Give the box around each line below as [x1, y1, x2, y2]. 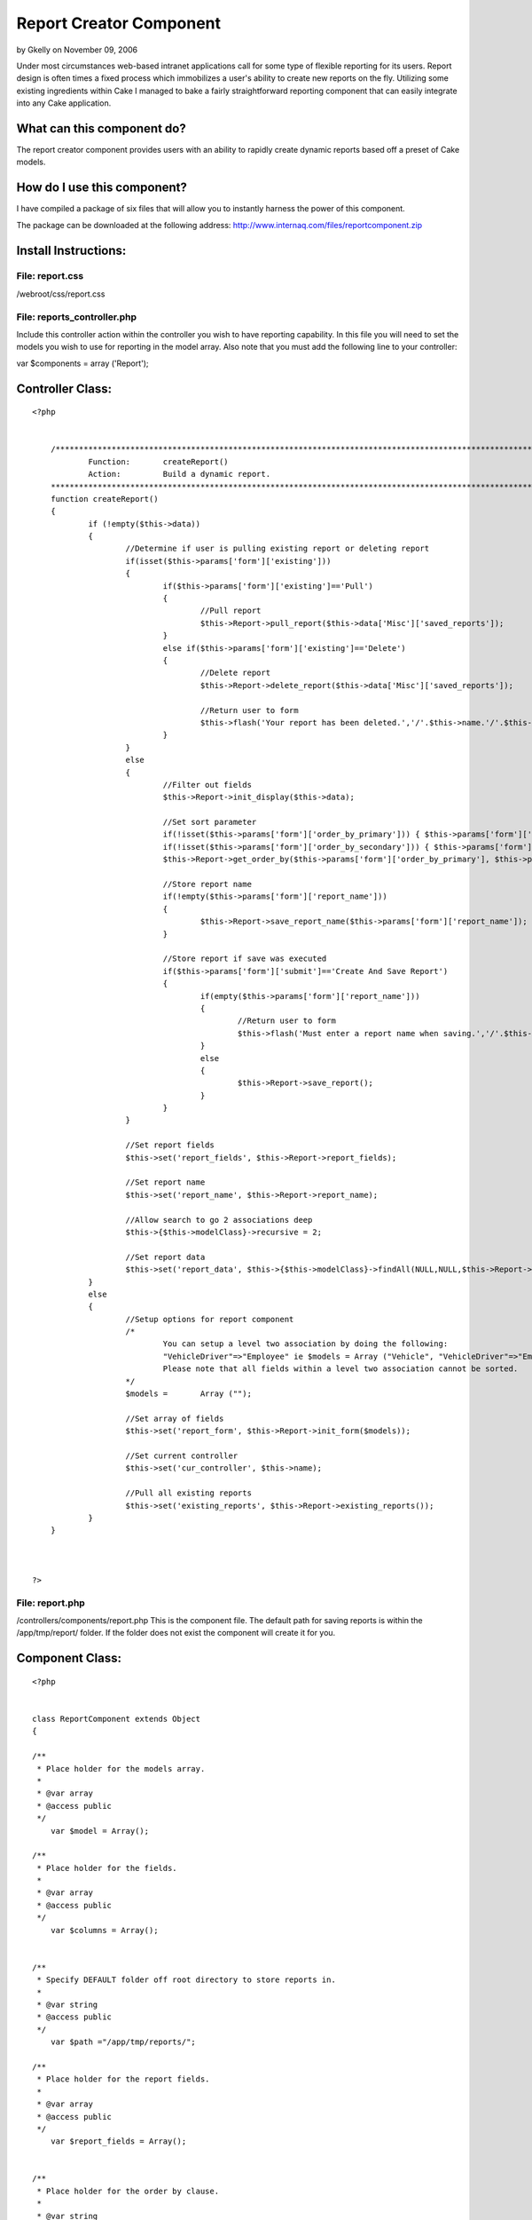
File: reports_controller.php [16, 311, 137, 323]
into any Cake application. [16, 98, 112, 108]
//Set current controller [125, 1451, 239, 1461]
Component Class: [16, 1651, 121, 1666]
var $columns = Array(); [50, 1925, 159, 1935]
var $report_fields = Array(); [50, 2137, 187, 2146]
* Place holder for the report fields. [36, 2074, 210, 2084]
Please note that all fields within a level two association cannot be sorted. [162, 1364, 519, 1374]
